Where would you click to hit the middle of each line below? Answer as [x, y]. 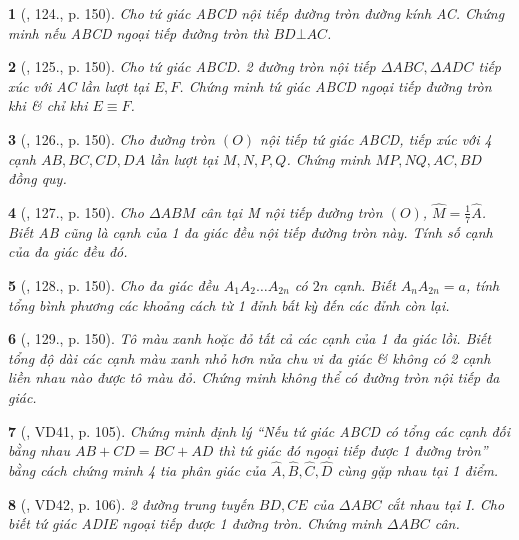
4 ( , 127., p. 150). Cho [76, 211]
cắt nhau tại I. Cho [445, 503]
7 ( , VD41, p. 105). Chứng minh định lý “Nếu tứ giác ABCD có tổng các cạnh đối [259, 430]
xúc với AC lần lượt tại [78, 85]
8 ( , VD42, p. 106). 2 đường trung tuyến [131, 503]
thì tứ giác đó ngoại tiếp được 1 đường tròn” [353, 450]
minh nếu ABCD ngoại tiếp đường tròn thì [138, 32]
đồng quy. [37, 178]
